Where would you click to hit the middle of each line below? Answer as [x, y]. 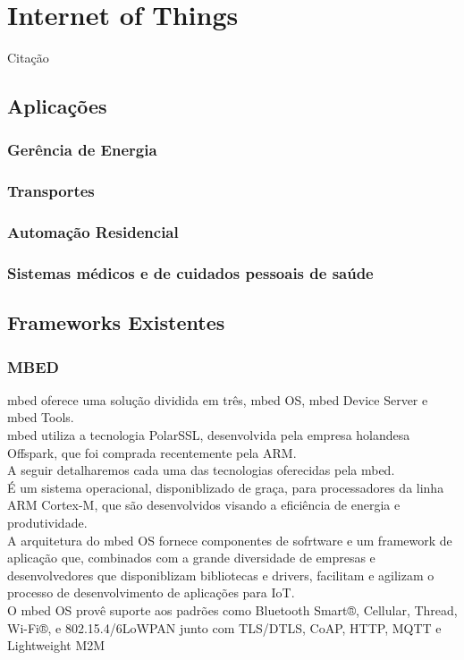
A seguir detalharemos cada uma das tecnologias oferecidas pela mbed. [201, 470]
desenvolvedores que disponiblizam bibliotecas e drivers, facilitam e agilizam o [221, 575]
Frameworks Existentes [116, 322]
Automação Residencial [93, 232]
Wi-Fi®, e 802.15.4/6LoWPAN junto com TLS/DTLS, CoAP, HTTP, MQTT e [224, 627]
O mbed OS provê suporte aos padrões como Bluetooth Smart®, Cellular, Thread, [232, 610]
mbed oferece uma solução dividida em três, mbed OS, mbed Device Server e [218, 399]
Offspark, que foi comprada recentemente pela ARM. [152, 452]
